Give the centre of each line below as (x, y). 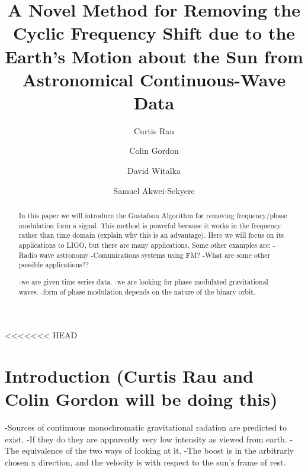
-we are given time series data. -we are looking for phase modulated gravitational (143, 281)
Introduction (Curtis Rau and (129, 375)
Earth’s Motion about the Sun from (154, 56)
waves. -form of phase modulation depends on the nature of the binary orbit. (137, 291)
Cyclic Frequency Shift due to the (154, 33)
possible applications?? (54, 265)
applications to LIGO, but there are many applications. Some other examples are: (145, 245)
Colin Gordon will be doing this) (141, 399)
